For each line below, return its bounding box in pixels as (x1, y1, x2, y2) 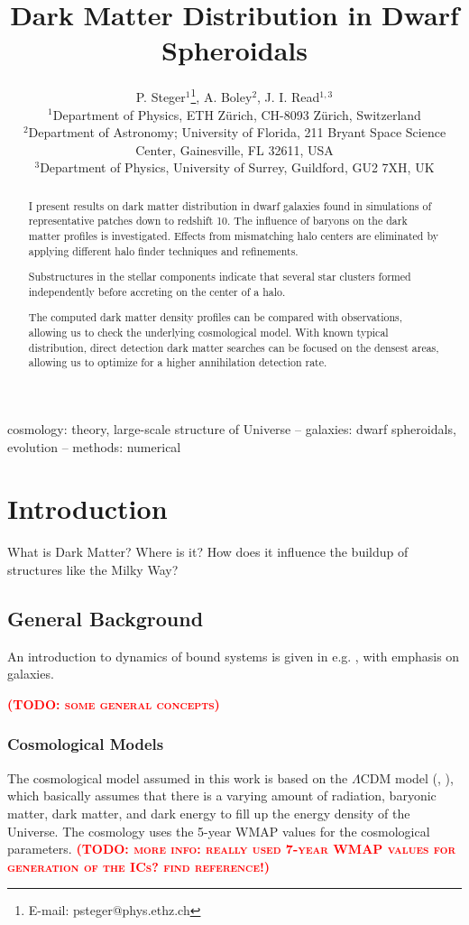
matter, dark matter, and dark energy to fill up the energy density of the (7, 803, 410, 822)
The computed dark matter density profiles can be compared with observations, (28, 310, 403, 325)
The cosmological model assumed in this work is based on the (7, 768, 348, 787)
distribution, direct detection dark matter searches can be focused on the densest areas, (28, 339, 439, 355)
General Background (7, 604, 204, 632)
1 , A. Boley (190, 85, 253, 106)
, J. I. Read (257, 87, 320, 106)
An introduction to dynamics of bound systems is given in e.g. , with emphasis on (7, 646, 460, 665)
